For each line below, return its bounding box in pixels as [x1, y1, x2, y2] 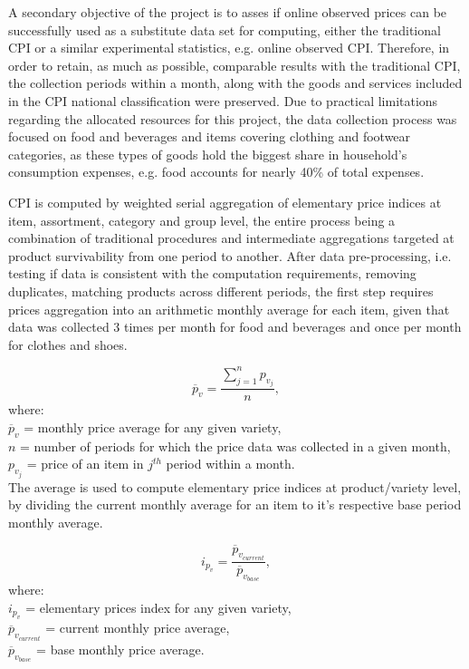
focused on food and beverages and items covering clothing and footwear [8, 127, 411, 146]
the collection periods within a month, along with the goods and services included [8, 73, 463, 92]
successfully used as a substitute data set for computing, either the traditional [8, 20, 441, 39]
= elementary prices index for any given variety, [25, 597, 292, 616]
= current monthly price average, [45, 618, 230, 637]
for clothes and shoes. [8, 334, 128, 354]
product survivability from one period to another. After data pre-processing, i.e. [8, 246, 452, 265]
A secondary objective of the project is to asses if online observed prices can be [8, 3, 447, 21]
